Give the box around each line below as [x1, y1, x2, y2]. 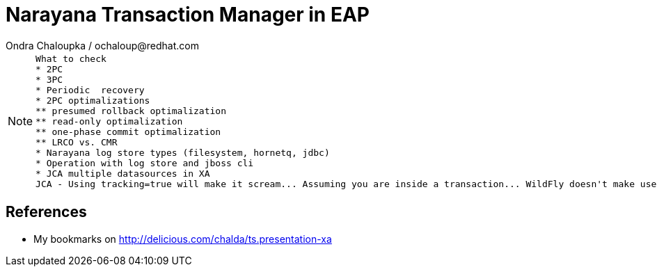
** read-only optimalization [35, 115, 183, 127]
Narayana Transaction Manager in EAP [6, 3, 370, 26]
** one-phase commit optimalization [35, 126, 221, 137]
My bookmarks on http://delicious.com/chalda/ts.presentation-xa [33, 232, 332, 245]
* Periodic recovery [35, 84, 145, 95]
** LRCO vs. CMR [35, 136, 118, 147]
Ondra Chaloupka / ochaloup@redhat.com [6, 39, 199, 51]
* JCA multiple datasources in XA [35, 168, 210, 179]
